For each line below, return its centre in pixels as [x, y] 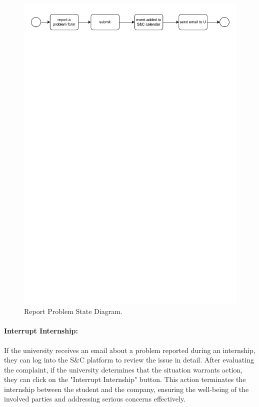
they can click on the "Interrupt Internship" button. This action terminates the [125, 379]
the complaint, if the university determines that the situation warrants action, [123, 369]
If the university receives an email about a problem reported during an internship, [130, 350]
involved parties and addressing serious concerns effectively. [95, 399]
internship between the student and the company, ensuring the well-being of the [126, 389]
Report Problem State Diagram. [73, 311]
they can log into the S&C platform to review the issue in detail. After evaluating [129, 360]
